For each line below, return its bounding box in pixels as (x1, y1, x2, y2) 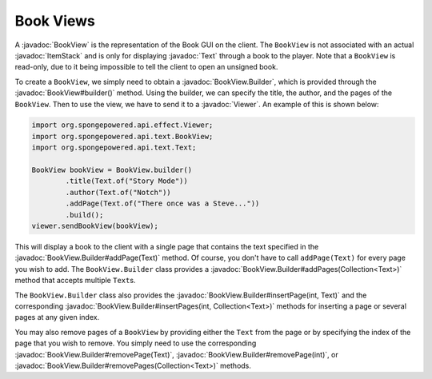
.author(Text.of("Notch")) (65, 188, 171, 197)
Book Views (14, 12, 96, 30)
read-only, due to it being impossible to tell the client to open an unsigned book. (14, 62, 278, 72)
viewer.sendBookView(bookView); (31, 221, 159, 230)
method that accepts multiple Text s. (14, 276, 136, 285)
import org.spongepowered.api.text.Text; (31, 143, 197, 152)
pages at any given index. (14, 313, 100, 322)
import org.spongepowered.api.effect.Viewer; (31, 121, 214, 130)
